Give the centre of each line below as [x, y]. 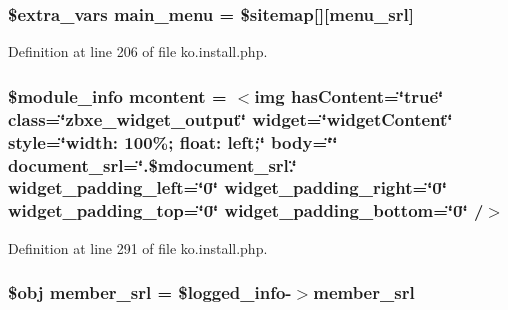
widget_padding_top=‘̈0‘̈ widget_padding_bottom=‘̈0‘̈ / [246, 210]
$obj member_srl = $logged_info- [150, 292]
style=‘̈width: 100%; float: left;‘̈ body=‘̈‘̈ [173, 141]
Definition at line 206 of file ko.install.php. [138, 51]
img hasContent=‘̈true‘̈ [349, 95]
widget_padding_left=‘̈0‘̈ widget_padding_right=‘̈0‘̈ [227, 187]
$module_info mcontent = [117, 95]
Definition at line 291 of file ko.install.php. [138, 247]
